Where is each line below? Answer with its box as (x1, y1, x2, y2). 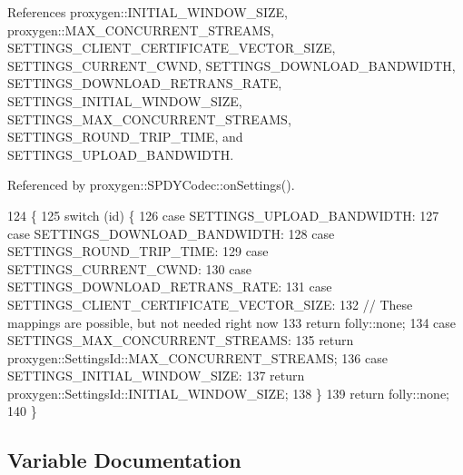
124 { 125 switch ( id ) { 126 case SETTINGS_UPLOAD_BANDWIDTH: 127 (7, 205, 439, 224)
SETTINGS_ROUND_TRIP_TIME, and (7, 127, 243, 146)
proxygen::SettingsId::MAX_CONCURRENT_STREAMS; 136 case (7, 348, 388, 367)
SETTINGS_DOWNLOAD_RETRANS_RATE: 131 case (7, 277, 332, 296)
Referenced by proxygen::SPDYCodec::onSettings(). (7, 175, 295, 194)
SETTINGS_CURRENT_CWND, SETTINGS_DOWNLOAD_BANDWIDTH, (7, 55, 456, 74)
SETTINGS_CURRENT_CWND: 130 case (7, 259, 252, 278)
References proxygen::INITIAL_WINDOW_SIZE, (7, 3, 288, 21)
